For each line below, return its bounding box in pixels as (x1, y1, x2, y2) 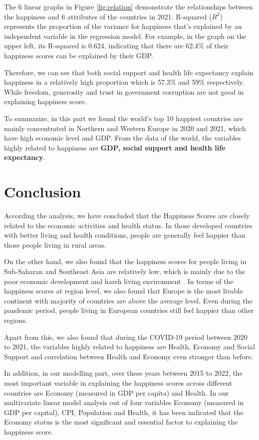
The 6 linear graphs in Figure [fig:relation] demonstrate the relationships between (4, 1, 253, 11)
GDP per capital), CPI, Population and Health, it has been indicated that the (4, 407, 244, 417)
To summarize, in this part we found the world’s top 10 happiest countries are (4, 113, 243, 123)
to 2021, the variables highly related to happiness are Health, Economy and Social (4, 341, 256, 352)
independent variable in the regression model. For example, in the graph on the (4, 30, 247, 41)
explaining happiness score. (4, 96, 87, 107)
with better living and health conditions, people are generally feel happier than (4, 230, 246, 240)
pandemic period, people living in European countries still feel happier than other (4, 305, 254, 315)
